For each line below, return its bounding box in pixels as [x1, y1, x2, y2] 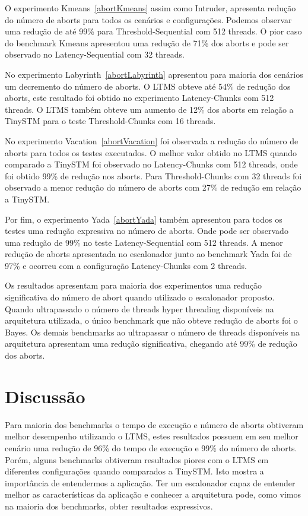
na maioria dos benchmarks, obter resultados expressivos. [5, 499, 213, 512]
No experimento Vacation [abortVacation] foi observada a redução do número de [5, 134, 299, 147]
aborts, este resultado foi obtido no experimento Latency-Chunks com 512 [5, 91, 274, 104]
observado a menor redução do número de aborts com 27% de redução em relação [5, 181, 301, 194]
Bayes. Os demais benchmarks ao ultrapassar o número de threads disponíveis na [5, 325, 300, 338]
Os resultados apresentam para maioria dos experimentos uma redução [5, 279, 262, 292]
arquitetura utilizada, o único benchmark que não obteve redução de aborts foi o [5, 314, 298, 327]
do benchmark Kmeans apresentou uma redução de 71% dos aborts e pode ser [5, 36, 289, 49]
